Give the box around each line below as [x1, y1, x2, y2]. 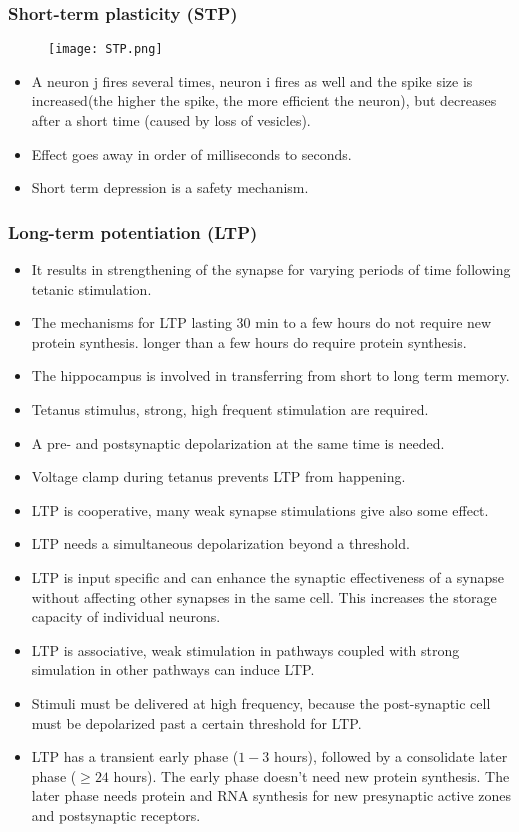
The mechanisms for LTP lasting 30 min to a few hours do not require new [31, 312, 492, 333]
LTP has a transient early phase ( [31, 746, 239, 767]
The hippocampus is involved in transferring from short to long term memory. [31, 365, 510, 386]
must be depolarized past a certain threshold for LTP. [31, 712, 362, 733]
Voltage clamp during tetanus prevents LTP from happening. [31, 466, 406, 487]
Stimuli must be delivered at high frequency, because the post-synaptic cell [31, 692, 491, 713]
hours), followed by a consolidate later [274, 746, 508, 767]
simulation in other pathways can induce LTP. [31, 659, 315, 680]
